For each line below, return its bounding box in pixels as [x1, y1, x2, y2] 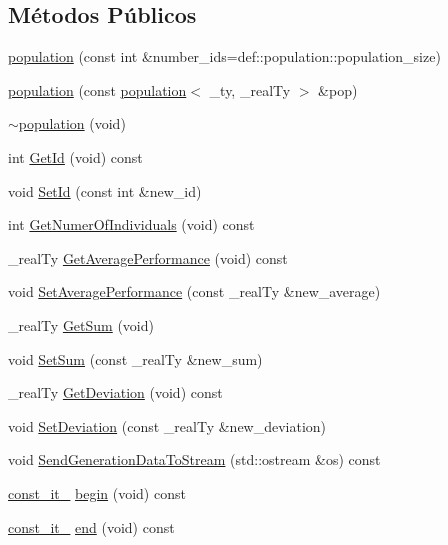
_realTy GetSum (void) [8, 314, 154, 335]
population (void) [18, 113, 126, 134]
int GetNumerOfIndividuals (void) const [8, 214, 255, 235]
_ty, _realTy [209, 79, 291, 100]
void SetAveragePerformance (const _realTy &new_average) [8, 281, 381, 302]
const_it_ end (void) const [8, 516, 175, 537]
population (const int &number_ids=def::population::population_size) [8, 46, 441, 67]
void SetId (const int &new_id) [8, 180, 202, 201]
